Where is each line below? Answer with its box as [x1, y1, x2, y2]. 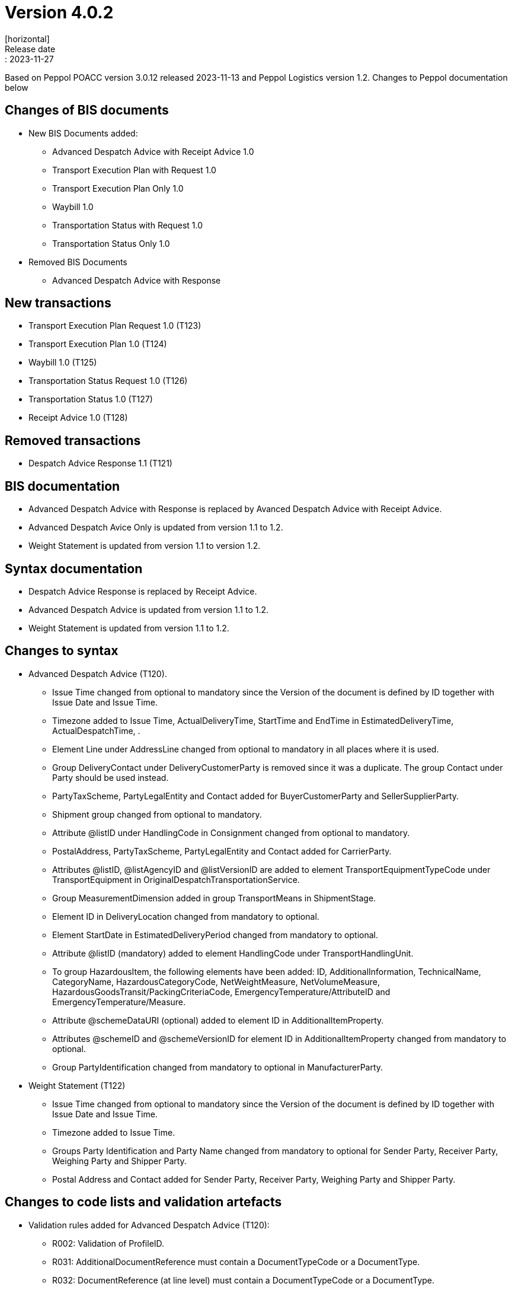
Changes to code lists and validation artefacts [5, 1194, 282, 1210]
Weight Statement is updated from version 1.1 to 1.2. [28, 622, 229, 633]
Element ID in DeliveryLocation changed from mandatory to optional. [52, 911, 319, 922]
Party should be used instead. [52, 772, 169, 783]
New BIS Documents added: [28, 128, 138, 138]
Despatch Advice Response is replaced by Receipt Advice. [28, 586, 257, 596]
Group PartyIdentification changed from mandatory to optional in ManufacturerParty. [52, 1062, 383, 1072]
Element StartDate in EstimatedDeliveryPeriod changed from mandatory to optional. [52, 929, 378, 940]
